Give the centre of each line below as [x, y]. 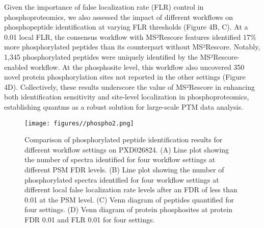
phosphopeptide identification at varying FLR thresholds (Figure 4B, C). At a [126, 27]
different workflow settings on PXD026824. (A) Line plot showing [127, 149]
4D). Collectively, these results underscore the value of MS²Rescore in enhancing [130, 86]
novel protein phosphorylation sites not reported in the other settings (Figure [125, 77]
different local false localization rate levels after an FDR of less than [131, 189]
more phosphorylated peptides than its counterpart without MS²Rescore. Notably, [132, 47]
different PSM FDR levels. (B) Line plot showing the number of [124, 169]
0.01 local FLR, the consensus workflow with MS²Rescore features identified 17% [130, 36]
